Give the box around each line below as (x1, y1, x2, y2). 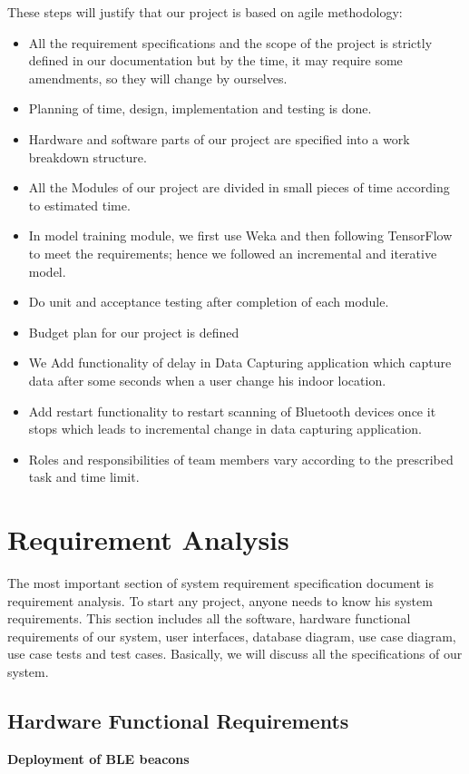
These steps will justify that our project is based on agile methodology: (7, 3, 403, 21)
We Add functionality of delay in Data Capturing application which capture (28, 353, 452, 372)
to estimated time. (28, 195, 131, 214)
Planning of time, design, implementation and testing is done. (28, 99, 372, 118)
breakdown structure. (28, 147, 147, 166)
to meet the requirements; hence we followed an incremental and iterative (28, 243, 437, 262)
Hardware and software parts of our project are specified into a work (28, 129, 410, 148)
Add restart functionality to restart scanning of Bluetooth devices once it (28, 401, 436, 420)
